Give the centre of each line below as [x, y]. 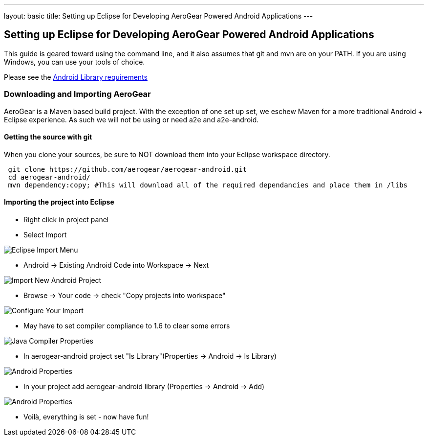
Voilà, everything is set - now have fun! [86, 417]
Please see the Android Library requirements [76, 77]
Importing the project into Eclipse [59, 202]
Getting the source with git [48, 137]
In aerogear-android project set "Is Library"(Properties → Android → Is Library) [150, 356]
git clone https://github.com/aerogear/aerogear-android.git [128, 169]
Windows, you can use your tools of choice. [75, 62]
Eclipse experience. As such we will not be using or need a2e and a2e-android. [131, 119]
